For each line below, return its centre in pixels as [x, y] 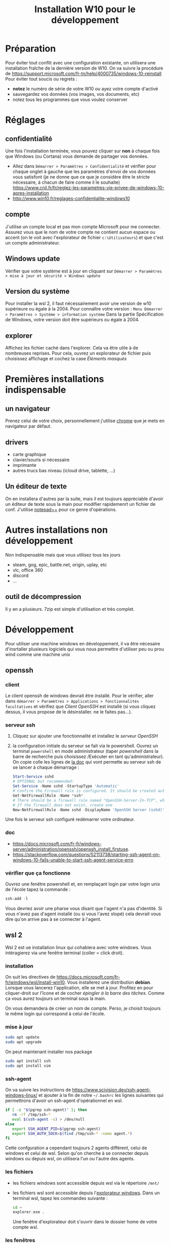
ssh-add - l [17, 899]
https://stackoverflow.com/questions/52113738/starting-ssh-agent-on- [87, 854]
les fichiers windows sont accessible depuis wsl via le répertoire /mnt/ [86, 1183]
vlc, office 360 [28, 570]
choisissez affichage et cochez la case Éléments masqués [66, 359]
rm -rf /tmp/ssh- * [31, 1115]
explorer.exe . [29, 1212]
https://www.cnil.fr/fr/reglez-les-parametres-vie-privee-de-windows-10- [89, 187]
